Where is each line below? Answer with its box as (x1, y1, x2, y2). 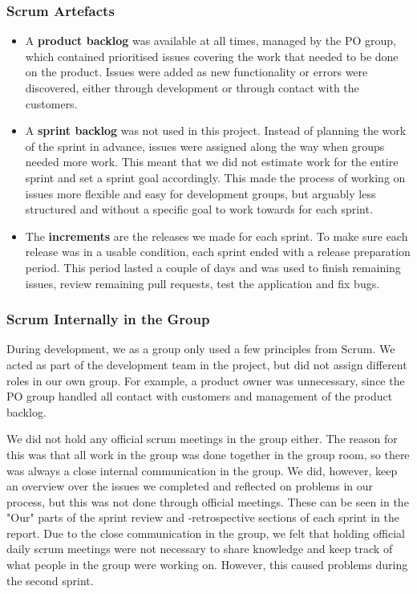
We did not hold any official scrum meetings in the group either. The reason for (6, 430, 398, 447)
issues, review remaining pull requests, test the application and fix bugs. (25, 275, 380, 291)
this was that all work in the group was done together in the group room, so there (6, 445, 410, 462)
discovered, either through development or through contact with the (25, 79, 359, 96)
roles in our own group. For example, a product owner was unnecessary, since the (6, 372, 405, 389)
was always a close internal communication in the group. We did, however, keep (6, 462, 398, 478)
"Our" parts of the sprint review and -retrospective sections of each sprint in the (6, 509, 399, 526)
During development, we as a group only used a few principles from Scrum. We (6, 340, 395, 357)
